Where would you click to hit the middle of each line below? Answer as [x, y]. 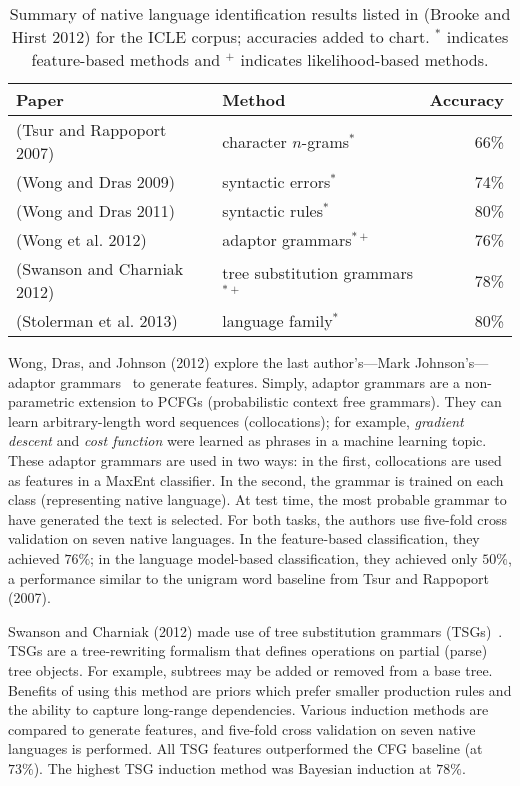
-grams [325, 141]
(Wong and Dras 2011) [96, 210]
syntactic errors [276, 181]
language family [277, 320]
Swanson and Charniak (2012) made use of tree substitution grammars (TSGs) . [255, 630]
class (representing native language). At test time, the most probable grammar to [257, 499]
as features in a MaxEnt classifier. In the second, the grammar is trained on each [256, 479]
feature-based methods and [126, 59]
